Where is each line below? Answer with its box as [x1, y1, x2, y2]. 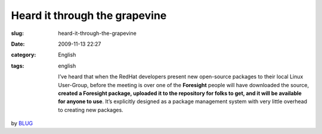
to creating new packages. [58, 106, 123, 113]
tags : [11, 62, 24, 69]
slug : [11, 30, 24, 37]
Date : [11, 40, 25, 47]
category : [11, 51, 36, 59]
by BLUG [11, 120, 33, 127]
